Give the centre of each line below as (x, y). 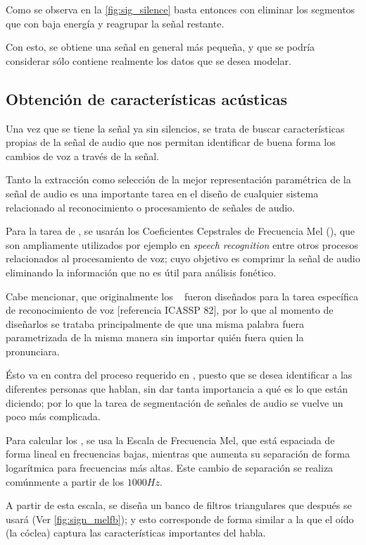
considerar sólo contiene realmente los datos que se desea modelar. (149, 60)
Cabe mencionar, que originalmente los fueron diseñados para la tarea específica (182, 296)
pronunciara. (33, 351)
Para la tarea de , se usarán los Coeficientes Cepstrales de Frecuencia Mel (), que (181, 231)
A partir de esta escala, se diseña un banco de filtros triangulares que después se (179, 505)
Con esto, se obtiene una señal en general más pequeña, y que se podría (160, 47)
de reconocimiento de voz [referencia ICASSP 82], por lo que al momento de (170, 310)
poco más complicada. (53, 416)
